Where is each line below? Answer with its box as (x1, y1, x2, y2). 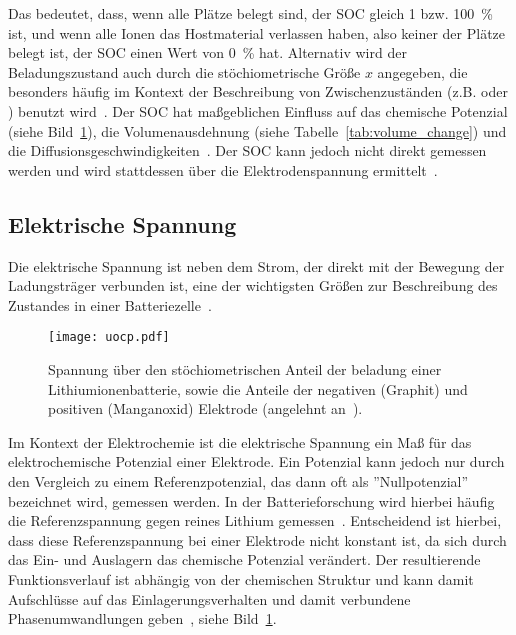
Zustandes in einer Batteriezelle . (8, 294, 212, 315)
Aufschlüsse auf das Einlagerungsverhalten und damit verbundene (8, 588, 411, 609)
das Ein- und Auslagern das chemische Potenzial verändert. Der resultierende (8, 549, 481, 570)
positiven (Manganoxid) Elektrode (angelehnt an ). (48, 398, 363, 419)
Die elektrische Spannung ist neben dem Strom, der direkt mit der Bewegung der (8, 255, 505, 276)
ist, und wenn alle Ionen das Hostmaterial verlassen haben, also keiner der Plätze (8, 22, 506, 43)
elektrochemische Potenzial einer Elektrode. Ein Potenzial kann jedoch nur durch (8, 451, 505, 472)
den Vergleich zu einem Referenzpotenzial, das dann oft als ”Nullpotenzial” (8, 470, 469, 491)
